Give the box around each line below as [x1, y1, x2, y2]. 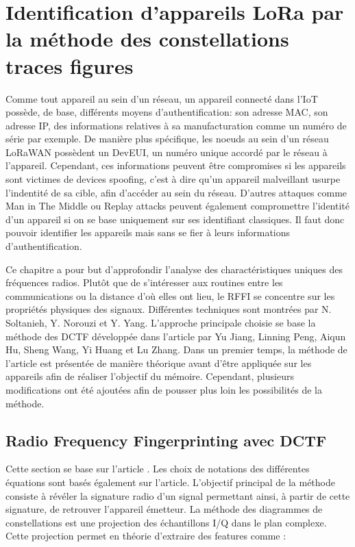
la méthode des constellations [5, 25, 289, 53]
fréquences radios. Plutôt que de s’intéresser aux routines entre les [5, 275, 283, 290]
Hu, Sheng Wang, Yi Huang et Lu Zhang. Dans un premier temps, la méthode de [5, 342, 347, 357]
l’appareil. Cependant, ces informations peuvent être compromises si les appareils [5, 158, 346, 173]
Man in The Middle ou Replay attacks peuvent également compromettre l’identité [5, 199, 350, 213]
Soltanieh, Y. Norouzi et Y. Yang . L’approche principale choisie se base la [5, 316, 316, 329]
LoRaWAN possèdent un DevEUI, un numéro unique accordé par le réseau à [5, 144, 328, 159]
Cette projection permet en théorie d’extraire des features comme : [5, 529, 286, 543]
